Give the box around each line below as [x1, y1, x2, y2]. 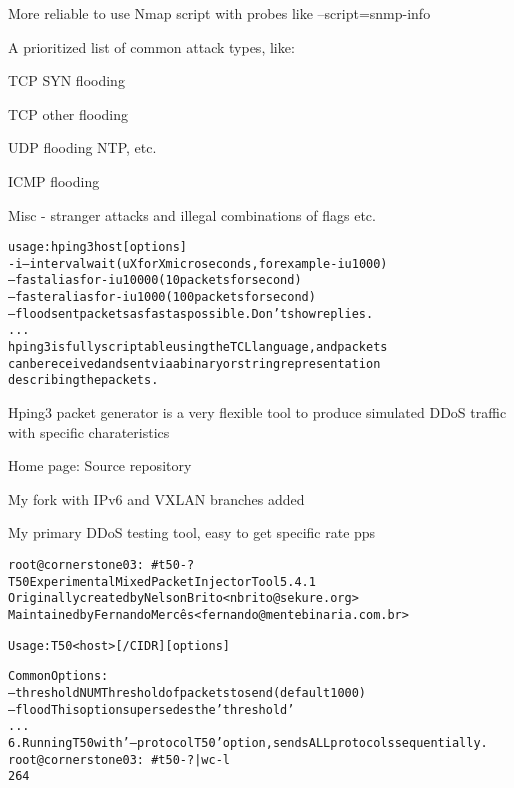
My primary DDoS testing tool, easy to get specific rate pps [8, 522, 376, 543]
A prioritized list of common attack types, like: [8, 36, 295, 57]
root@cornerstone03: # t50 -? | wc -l [8, 752, 230, 767]
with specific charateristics [8, 421, 170, 442]
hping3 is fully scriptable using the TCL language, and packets [8, 340, 388, 355]
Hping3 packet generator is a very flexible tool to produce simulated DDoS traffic [8, 402, 507, 423]
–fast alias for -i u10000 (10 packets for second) [8, 273, 302, 288]
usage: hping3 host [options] [8, 240, 187, 255]
